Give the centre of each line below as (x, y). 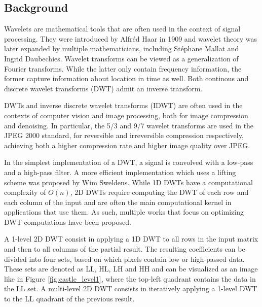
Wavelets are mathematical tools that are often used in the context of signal (122, 29)
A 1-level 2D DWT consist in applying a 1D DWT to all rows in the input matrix (131, 239)
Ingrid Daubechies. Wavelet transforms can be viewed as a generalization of (121, 58)
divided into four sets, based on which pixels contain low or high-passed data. (124, 259)
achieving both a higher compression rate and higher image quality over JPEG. (127, 145)
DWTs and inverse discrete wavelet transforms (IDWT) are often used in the (123, 105)
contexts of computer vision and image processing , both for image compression (126, 115)
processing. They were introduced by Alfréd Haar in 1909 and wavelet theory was (131, 38)
